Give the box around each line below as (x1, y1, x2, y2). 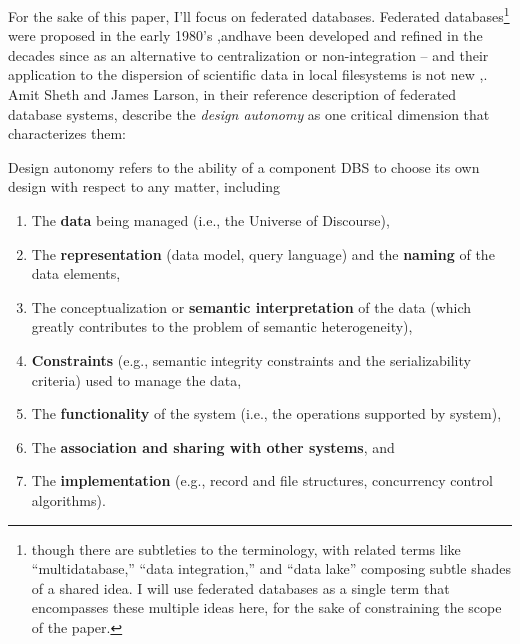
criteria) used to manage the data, (31, 369, 242, 390)
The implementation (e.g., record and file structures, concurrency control (31, 470, 493, 491)
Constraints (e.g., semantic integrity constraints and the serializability (31, 349, 471, 370)
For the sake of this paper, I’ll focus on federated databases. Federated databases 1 (8, 3, 510, 26)
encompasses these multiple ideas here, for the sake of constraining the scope (31, 597, 502, 618)
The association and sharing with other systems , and (31, 436, 395, 457)
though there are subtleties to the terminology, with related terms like (31, 538, 461, 559)
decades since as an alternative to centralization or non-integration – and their (8, 44, 489, 65)
